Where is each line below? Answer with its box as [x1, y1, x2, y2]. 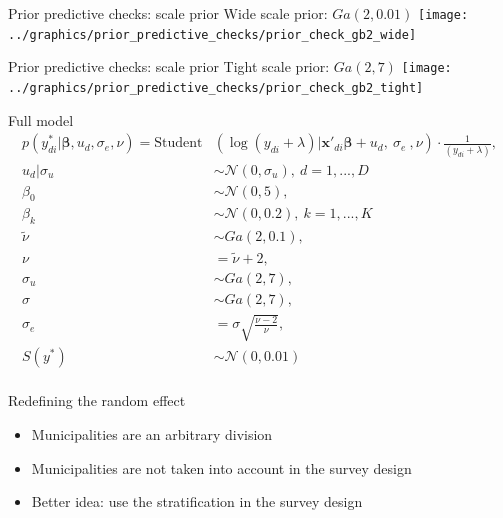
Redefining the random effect [8, 390, 186, 411]
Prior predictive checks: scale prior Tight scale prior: [8, 56, 330, 77]
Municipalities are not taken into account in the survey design [31, 457, 412, 478]
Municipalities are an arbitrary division [31, 424, 273, 445]
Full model [8, 109, 74, 130]
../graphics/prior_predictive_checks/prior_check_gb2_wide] [8, 27, 417, 42]
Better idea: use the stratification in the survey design [31, 491, 363, 512]
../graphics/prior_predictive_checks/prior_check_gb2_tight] [8, 80, 424, 95]
